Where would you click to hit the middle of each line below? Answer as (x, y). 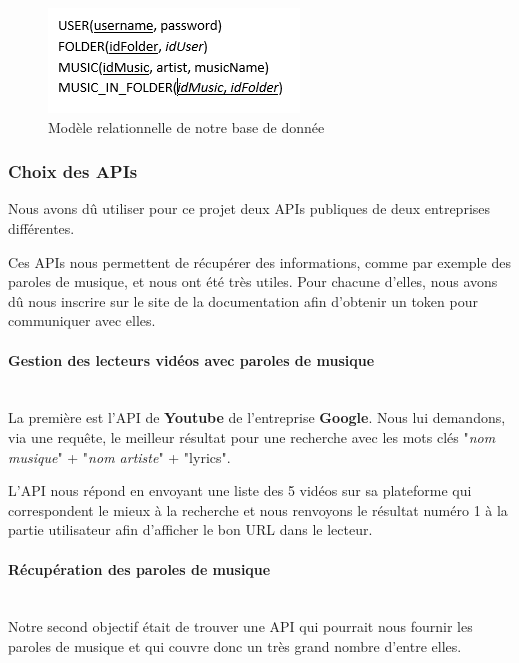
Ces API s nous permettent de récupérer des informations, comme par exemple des (259, 261)
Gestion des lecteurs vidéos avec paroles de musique (191, 359)
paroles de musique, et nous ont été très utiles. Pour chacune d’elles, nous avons (253, 281)
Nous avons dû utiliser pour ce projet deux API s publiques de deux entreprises (249, 208)
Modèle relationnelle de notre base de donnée (186, 126)
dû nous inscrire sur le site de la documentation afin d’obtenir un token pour (243, 300)
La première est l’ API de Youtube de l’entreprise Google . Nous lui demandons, (257, 417)
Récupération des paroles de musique (139, 568)
